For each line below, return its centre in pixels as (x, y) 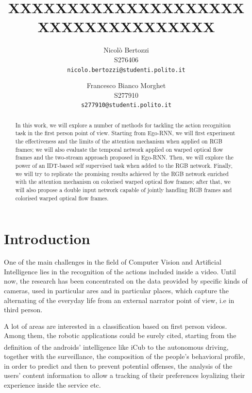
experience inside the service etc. (52, 385)
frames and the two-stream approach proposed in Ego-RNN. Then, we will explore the (124, 157)
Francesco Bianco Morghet (126, 85)
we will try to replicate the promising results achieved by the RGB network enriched (122, 173)
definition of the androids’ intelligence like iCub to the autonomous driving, (116, 347)
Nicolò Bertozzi (126, 50)
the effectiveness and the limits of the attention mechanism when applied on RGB (119, 141)
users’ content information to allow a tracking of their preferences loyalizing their (125, 375)
